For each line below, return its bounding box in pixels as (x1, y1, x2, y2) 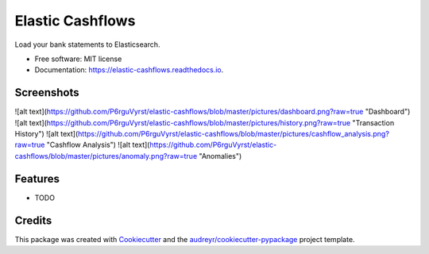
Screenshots (14, 86, 79, 99)
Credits (14, 214, 52, 227)
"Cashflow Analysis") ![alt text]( (46, 140, 150, 150)
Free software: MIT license (34, 54, 122, 63)
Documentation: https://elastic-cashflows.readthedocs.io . (34, 65, 224, 75)
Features (14, 171, 60, 186)
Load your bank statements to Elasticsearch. (14, 40, 160, 49)
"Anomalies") (199, 151, 242, 160)
